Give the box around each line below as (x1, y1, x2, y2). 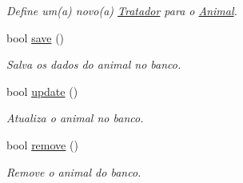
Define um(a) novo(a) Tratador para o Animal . (6, 2, 237, 18)
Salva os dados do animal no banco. (6, 56, 181, 73)
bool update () (6, 82, 78, 99)
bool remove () (6, 136, 78, 153)
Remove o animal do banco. (6, 163, 141, 180)
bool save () (6, 29, 65, 46)
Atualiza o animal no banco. (6, 109, 144, 126)
